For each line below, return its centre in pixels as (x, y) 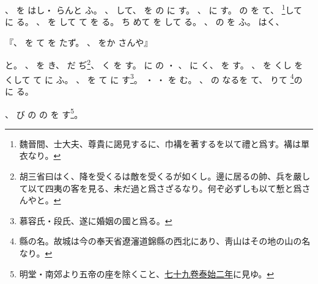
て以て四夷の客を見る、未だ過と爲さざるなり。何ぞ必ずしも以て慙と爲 (161, 188)
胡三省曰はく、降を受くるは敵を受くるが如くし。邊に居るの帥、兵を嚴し (165, 176)
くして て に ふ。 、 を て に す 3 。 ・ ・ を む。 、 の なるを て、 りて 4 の (154, 78)
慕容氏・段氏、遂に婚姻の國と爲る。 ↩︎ (96, 220)
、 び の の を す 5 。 (44, 113)
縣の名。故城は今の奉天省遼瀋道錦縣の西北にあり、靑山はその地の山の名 (165, 241)
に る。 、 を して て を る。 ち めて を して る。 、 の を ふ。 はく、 (145, 22)
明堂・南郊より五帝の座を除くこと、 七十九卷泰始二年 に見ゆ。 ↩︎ (147, 273)
